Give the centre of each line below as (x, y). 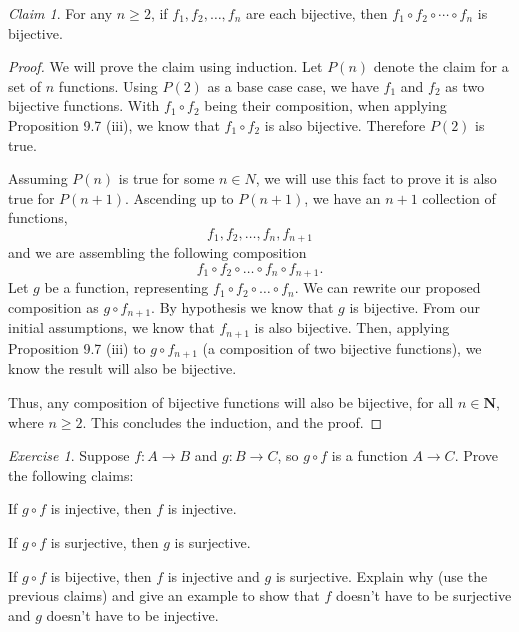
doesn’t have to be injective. (132, 614)
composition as (53, 307)
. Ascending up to (179, 197)
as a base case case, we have (293, 85)
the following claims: (71, 474)
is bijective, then (101, 575)
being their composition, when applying (325, 105)
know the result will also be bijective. (122, 368)
